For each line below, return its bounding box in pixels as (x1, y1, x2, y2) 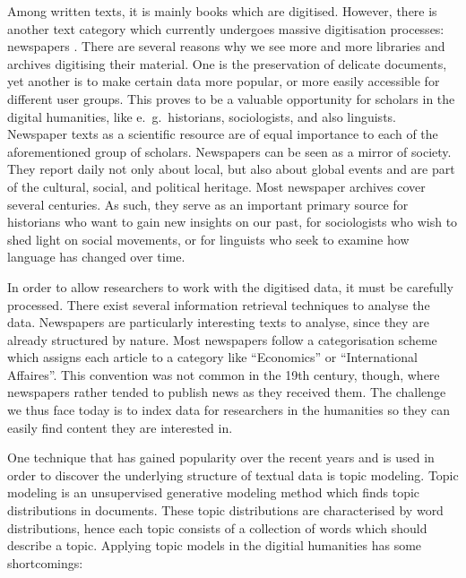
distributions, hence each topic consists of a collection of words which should (7, 518, 427, 537)
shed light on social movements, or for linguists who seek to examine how (7, 229, 410, 248)
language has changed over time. (7, 247, 186, 266)
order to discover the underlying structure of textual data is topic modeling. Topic (7, 465, 459, 484)
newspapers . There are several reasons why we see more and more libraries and (7, 37, 445, 56)
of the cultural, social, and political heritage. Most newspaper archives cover (7, 177, 426, 195)
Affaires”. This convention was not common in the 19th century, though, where (7, 365, 440, 384)
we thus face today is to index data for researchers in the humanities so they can (7, 401, 451, 419)
